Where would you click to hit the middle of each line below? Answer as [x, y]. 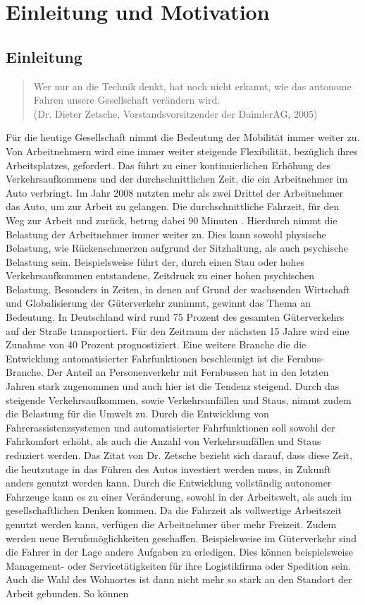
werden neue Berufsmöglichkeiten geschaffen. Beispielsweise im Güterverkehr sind [181, 538]
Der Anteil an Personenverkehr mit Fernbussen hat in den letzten [188, 372]
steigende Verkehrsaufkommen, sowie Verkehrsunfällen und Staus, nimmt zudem [179, 399]
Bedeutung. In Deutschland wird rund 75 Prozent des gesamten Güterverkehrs [175, 317]
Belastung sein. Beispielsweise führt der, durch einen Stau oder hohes [155, 261]
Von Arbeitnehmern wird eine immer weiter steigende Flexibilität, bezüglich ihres [182, 151]
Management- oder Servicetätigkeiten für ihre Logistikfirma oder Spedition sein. [178, 565]
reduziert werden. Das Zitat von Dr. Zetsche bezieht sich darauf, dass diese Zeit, [179, 455]
